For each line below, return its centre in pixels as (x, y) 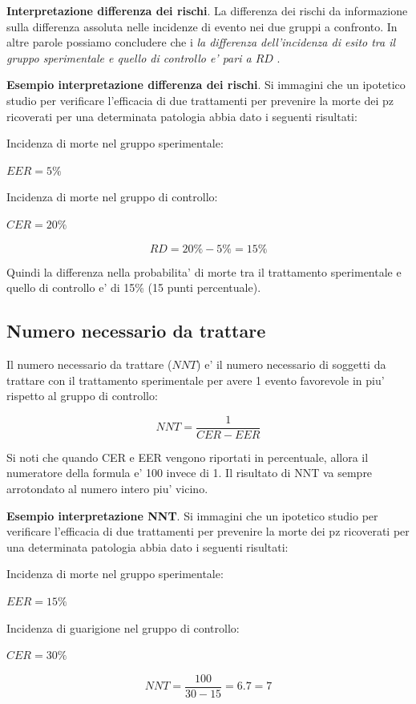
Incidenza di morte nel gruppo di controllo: (112, 197)
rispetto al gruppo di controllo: (82, 396)
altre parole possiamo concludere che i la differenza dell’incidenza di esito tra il (201, 42)
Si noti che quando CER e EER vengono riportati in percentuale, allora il (188, 457)
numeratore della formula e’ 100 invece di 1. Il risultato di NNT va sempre (190, 473)
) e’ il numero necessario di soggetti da (291, 364)
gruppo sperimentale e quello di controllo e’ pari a (129, 57)
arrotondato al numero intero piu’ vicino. (107, 488)
